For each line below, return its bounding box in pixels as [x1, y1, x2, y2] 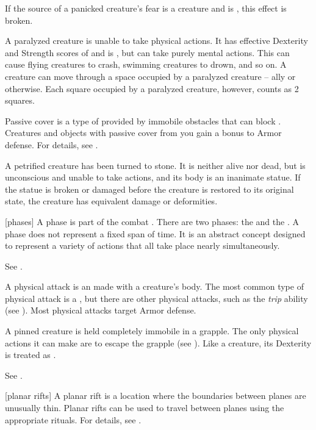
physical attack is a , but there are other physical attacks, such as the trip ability [5, 292, 308, 304]
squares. [5, 94, 35, 107]
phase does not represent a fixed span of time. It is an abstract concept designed [5, 227, 306, 240]
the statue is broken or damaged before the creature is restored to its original [5, 182, 294, 195]
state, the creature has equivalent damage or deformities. [5, 195, 218, 207]
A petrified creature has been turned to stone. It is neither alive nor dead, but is [5, 159, 306, 171]
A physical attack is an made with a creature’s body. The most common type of [5, 280, 304, 293]
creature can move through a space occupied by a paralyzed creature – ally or [5, 70, 296, 82]
